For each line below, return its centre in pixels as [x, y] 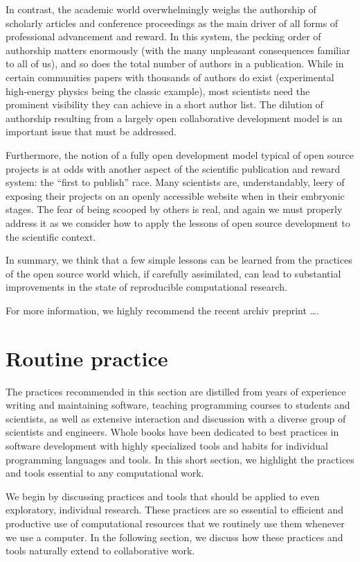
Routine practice [87, 358]
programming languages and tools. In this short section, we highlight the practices [180, 459]
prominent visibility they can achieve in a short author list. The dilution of [164, 104]
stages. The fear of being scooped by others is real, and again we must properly [174, 209]
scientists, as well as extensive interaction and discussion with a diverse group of [176, 418]
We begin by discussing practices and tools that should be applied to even [163, 496]
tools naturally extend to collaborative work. [100, 551]
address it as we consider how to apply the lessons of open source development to [178, 222]
